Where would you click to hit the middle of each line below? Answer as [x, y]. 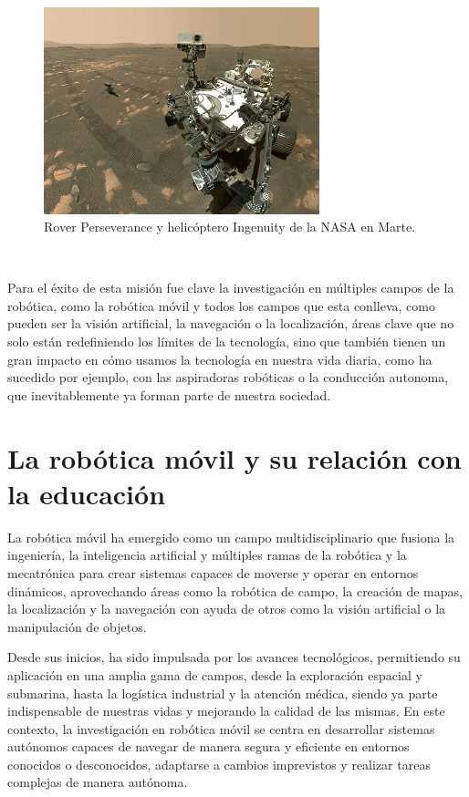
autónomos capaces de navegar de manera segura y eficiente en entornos [208, 746]
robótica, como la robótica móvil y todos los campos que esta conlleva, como [221, 305]
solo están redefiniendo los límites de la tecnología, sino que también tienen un [227, 342]
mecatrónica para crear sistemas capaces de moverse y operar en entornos [213, 572]
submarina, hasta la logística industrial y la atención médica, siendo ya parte [223, 693]
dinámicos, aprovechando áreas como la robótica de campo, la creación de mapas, [235, 590]
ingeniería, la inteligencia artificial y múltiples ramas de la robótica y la [207, 555]
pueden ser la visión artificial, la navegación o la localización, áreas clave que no [231, 323]
